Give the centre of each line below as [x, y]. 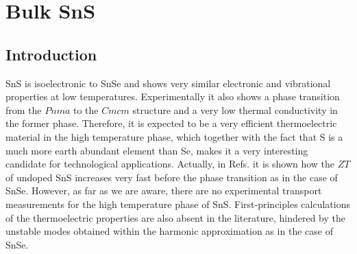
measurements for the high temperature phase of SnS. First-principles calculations [178, 204]
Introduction [51, 54]
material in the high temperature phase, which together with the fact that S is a [174, 136]
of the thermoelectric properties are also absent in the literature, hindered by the [175, 217]
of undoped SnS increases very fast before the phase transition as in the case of [172, 177]
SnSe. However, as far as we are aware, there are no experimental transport [164, 190]
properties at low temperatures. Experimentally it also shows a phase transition [173, 96]
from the [24, 109]
